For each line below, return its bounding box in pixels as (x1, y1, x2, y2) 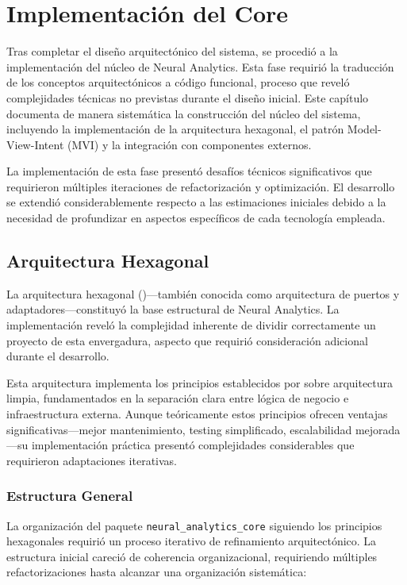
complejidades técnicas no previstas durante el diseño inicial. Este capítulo (6, 89, 369, 106)
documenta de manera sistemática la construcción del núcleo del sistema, (6, 105, 361, 121)
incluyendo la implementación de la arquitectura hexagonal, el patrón (6, 121, 344, 137)
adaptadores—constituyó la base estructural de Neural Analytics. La (6, 301, 340, 318)
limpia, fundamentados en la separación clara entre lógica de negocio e (6, 390, 349, 406)
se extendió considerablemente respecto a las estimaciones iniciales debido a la (6, 194, 386, 210)
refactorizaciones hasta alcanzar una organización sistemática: (6, 564, 307, 580)
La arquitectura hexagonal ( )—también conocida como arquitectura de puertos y (6, 285, 400, 302)
